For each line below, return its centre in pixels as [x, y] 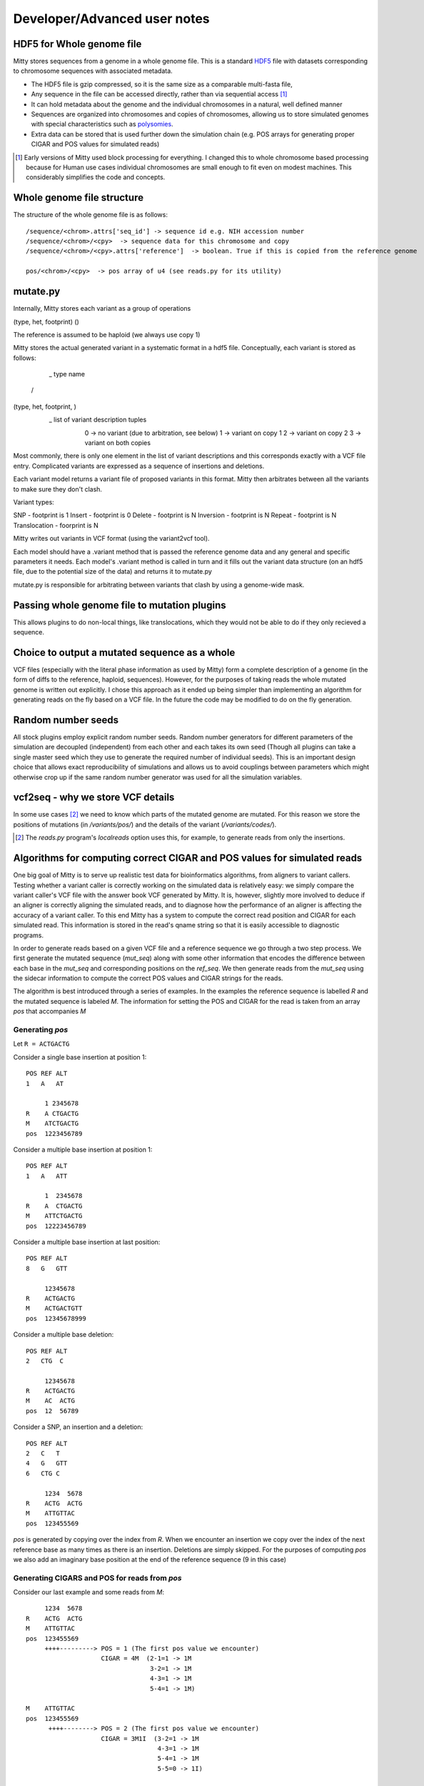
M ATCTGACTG [52, 1124]
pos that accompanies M [50, 1012]
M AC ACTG [50, 1401]
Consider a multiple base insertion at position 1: [83, 1149]
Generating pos [41, 1030]
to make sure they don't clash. [58, 489]
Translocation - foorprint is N [56, 525]
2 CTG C [45, 1361]
